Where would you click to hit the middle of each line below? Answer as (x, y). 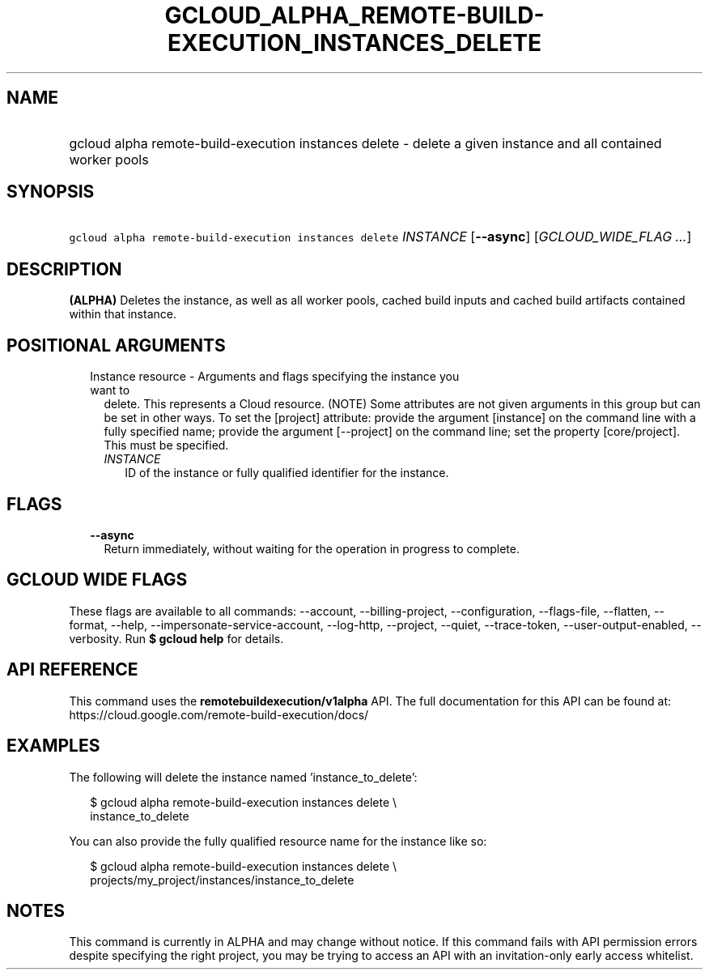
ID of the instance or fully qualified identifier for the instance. (287, 473)
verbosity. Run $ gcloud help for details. (176, 638)
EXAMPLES (53, 746)
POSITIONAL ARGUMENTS (116, 345)
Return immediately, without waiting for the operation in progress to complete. (312, 548)
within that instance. (123, 314)
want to (110, 390)
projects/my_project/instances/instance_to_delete (222, 880)
